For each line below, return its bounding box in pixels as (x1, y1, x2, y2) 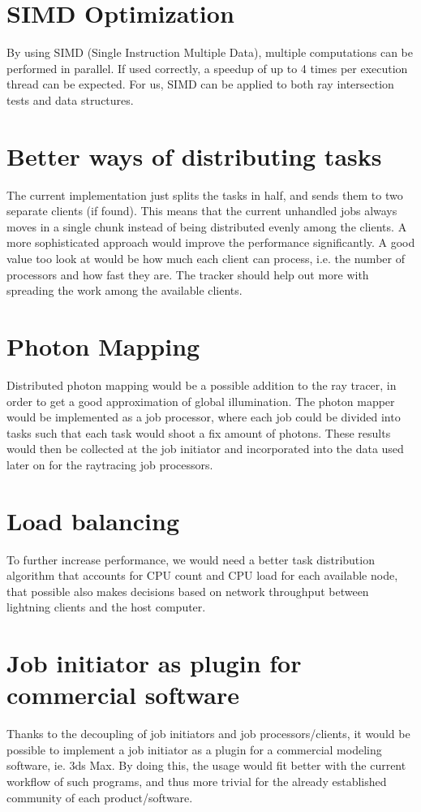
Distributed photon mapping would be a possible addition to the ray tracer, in (6, 376, 397, 393)
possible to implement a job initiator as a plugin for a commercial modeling (6, 741, 382, 758)
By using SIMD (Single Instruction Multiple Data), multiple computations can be (6, 44, 414, 61)
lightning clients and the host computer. (6, 598, 206, 615)
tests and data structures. (6, 91, 134, 108)
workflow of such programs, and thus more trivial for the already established (6, 773, 387, 790)
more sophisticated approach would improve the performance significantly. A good (6, 234, 415, 251)
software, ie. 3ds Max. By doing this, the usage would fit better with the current (6, 757, 406, 774)
